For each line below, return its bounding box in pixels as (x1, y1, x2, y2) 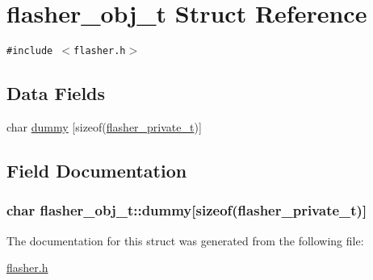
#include (6, 45, 53, 57)
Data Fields (6, 81, 106, 106)
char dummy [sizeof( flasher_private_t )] (6, 118, 202, 135)
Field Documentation (6, 157, 187, 182)
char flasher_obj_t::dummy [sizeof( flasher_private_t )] (6, 200, 367, 220)
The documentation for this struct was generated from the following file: (6, 232, 364, 249)
